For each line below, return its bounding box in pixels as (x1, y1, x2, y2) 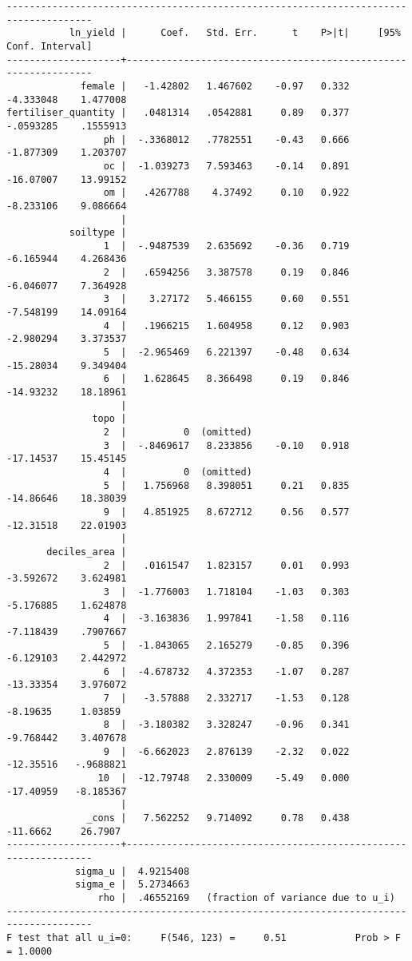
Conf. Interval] (6, 40, 93, 52)
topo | (92, 413, 127, 425)
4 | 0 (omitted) (103, 466, 252, 478)
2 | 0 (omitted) (103, 427, 252, 438)
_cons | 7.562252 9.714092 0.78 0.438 (86, 812, 350, 824)
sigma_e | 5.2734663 (74, 879, 190, 891)
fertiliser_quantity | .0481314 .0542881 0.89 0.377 (6, 107, 350, 119)
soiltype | (69, 227, 127, 239)
